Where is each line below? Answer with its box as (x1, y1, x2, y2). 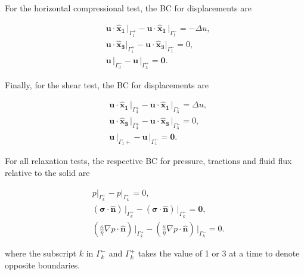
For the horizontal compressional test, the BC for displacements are (5, 2, 252, 14)
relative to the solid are (5, 166, 90, 179)
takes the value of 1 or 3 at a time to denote (138, 247, 300, 259)
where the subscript (5, 247, 77, 259)
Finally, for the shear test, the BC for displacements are (5, 78, 209, 91)
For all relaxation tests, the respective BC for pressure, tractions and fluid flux (5, 155, 292, 167)
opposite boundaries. (5, 258, 80, 271)
